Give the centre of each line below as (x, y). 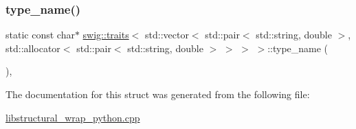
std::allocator (33, 48)
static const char (40, 35)
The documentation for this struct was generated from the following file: (158, 94)
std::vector (167, 35)
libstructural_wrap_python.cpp (73, 117)
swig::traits (106, 35)
